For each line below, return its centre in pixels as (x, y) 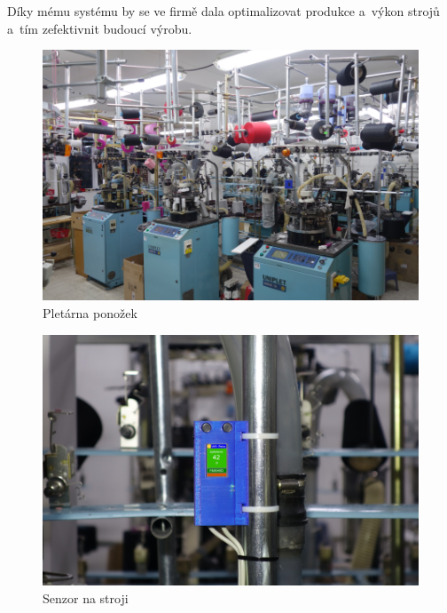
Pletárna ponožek (90, 312)
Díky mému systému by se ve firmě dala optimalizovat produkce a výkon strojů (223, 11)
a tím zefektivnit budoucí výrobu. (100, 28)
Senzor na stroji (86, 597)
